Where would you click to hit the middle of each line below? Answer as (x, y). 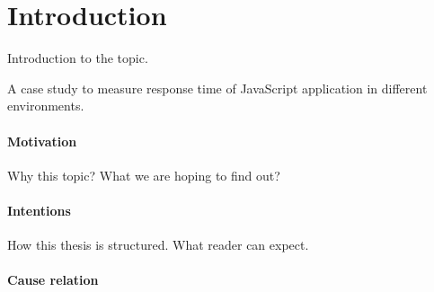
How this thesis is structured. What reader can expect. (158, 245)
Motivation (42, 141)
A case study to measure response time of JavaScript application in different (217, 88)
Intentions (39, 210)
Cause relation (53, 280)
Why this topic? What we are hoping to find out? (144, 175)
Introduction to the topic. (78, 58)
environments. (46, 106)
